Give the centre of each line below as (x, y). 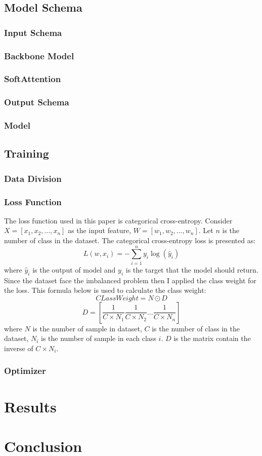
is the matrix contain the (212, 338)
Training (27, 153)
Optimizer (25, 371)
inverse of (19, 348)
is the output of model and (74, 269)
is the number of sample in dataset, (87, 328)
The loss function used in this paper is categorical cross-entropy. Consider (118, 220)
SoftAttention (33, 79)
